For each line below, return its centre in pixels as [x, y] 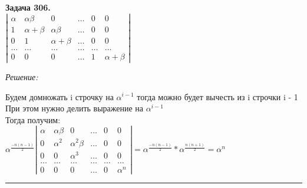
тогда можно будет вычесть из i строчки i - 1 [217, 96]
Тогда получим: [33, 119]
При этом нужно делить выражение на [75, 108]
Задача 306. [28, 7]
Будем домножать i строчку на [60, 96]
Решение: [22, 76]
